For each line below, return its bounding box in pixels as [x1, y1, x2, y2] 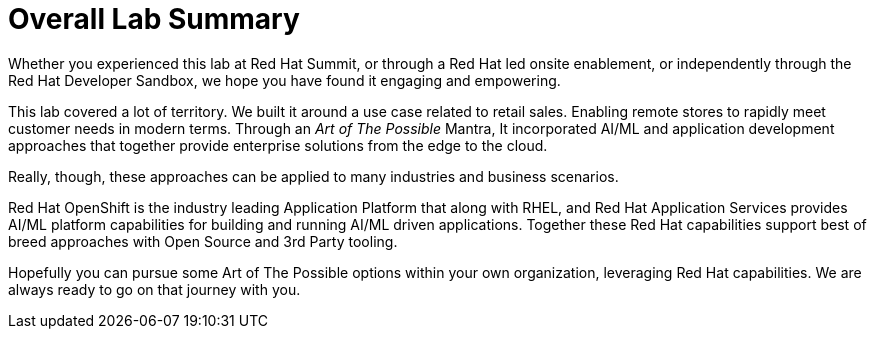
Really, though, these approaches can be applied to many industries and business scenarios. [8, 167, 619, 185]
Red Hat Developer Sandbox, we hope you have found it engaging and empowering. [8, 71, 561, 89]
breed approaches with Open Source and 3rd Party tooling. [8, 232, 398, 250]
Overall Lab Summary [8, 2, 300, 36]
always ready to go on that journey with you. [8, 280, 301, 298]
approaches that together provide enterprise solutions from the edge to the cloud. [8, 136, 548, 154]
